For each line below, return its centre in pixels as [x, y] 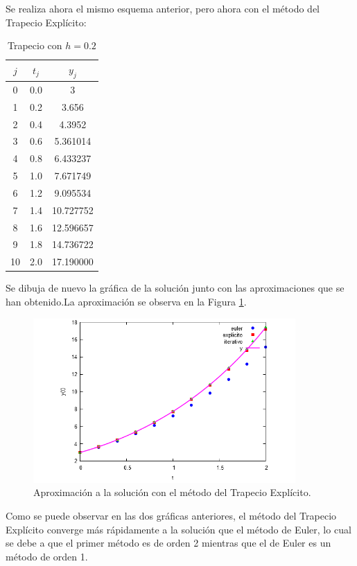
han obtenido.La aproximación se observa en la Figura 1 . [126, 301]
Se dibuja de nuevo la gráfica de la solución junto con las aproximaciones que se [175, 288]
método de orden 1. [47, 556]
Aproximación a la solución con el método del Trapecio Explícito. [172, 492]
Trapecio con [35, 45]
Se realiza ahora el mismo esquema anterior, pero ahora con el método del [163, 8]
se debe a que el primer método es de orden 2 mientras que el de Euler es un [168, 543]
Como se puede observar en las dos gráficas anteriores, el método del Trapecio [171, 515]
